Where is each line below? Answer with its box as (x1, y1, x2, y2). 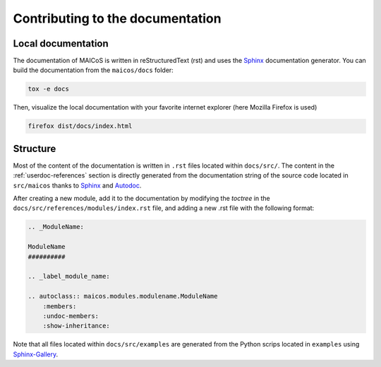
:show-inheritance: (42, 322, 111, 330)
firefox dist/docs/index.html (28, 122, 133, 130)
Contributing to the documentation (13, 11, 222, 26)
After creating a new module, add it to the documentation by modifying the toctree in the (13, 194, 271, 203)
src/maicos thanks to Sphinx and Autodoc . (13, 181, 142, 190)
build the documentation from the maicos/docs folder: (13, 66, 174, 74)
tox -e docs (28, 85, 70, 93)
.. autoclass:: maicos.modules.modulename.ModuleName (28, 292, 218, 301)
